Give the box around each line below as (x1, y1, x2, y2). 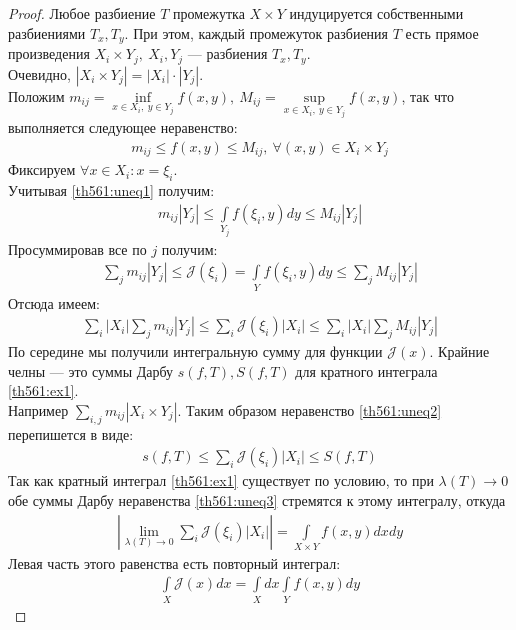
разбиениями (8, 22, 86, 43)
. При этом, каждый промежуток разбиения (124, 22, 389, 43)
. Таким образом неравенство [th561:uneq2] (177, 399, 442, 420)
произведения (8, 43, 90, 64)
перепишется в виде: (8, 423, 134, 444)
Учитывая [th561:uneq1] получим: (8, 180, 215, 201)
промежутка (172, 3, 245, 23)
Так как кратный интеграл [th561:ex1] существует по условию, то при (8, 470, 434, 491)
